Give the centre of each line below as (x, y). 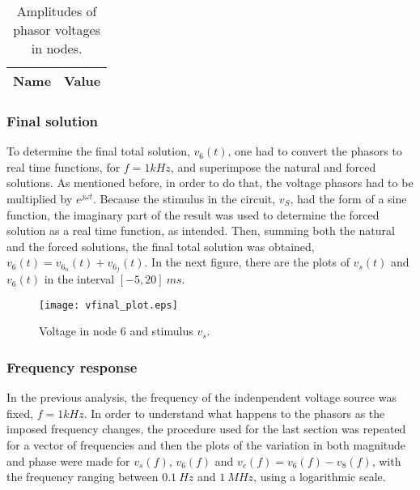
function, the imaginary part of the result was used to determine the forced (193, 214)
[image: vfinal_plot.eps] (108, 305)
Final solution (53, 120)
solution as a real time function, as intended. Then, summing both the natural (201, 230)
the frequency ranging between (83, 477)
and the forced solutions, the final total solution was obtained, (161, 246)
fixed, (20, 413)
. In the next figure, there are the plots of (247, 262)
